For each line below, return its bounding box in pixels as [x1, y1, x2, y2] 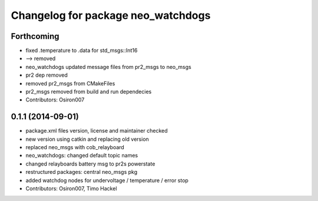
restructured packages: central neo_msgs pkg [25, 169, 138, 176]
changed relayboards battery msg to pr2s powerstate [25, 160, 155, 167]
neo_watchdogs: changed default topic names [25, 152, 138, 159]
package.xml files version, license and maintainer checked [25, 127, 168, 134]
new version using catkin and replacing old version [25, 136, 150, 143]
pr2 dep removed [25, 71, 68, 79]
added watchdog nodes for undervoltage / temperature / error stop [25, 177, 188, 184]
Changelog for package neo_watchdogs [11, 9, 211, 22]
